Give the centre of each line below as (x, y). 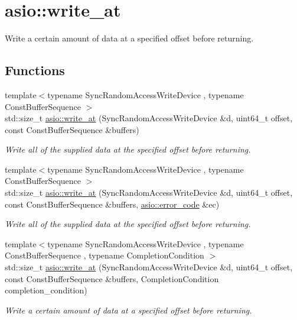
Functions (35, 70)
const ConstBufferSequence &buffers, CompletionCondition (112, 278)
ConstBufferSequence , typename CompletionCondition (105, 255)
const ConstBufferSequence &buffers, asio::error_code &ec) (112, 204)
